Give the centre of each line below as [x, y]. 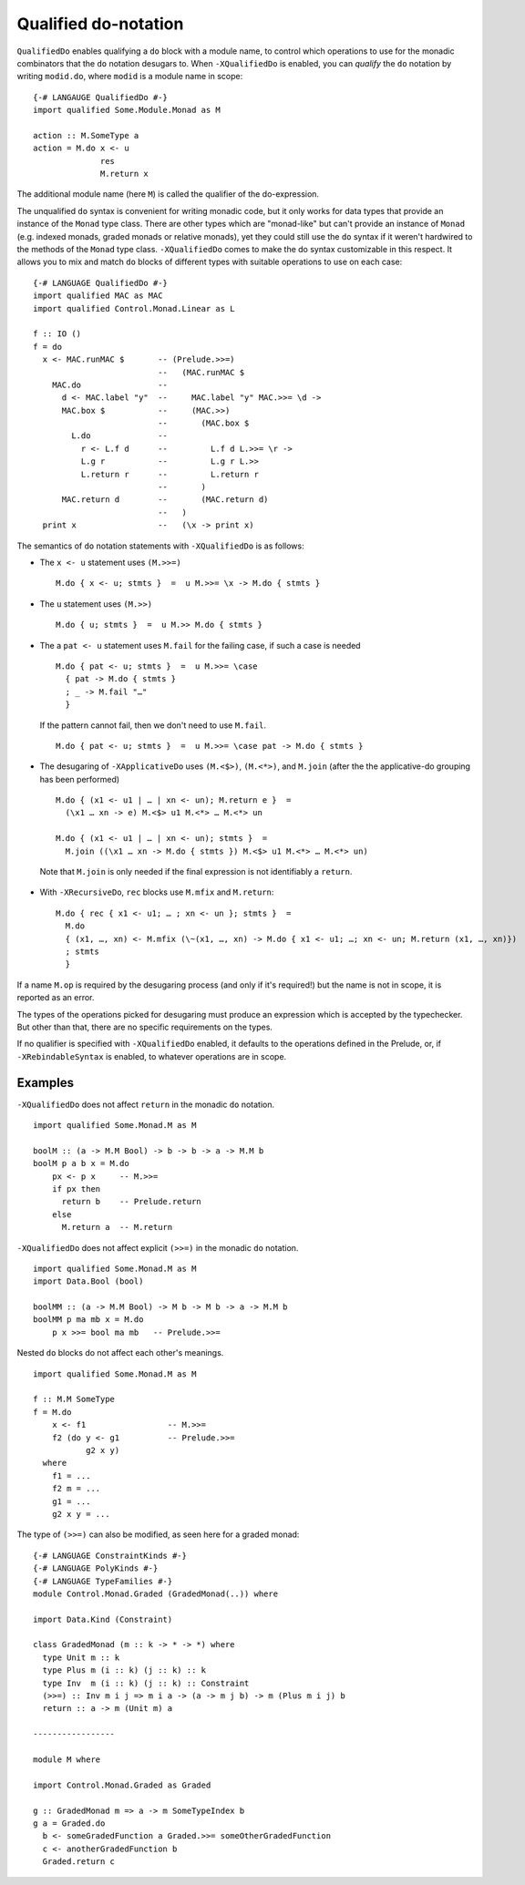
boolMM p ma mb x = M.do [88, 1320]
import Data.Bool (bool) [88, 1281]
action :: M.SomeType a [86, 135]
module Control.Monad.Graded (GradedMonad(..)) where [155, 1593]
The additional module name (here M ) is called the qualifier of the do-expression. [168, 194]
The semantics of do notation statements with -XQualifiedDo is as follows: [160, 546]
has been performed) [80, 779]
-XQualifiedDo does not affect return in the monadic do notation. [146, 1104]
